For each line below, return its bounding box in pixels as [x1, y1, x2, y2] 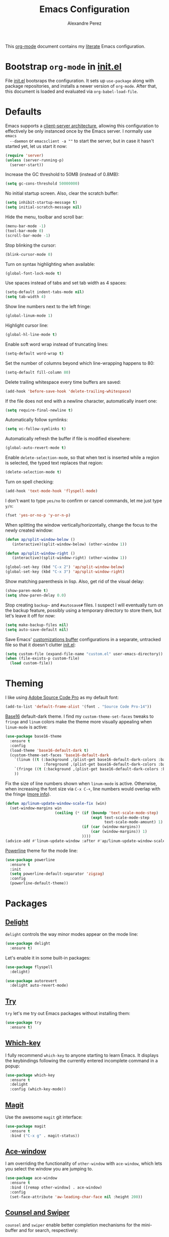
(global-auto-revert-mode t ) [5, 445, 66, 451]
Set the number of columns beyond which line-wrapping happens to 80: [5, 360, 155, 366]
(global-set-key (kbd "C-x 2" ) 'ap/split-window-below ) [5, 565, 125, 570]
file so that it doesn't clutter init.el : [5, 642, 76, 648]
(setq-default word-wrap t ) [5, 351, 64, 356]
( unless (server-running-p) [5, 157, 64, 162]
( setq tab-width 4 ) [5, 294, 46, 300]
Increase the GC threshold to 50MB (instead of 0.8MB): [5, 172, 120, 178]
